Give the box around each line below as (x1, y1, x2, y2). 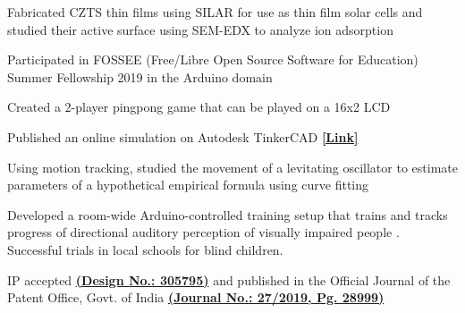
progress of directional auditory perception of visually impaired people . (7, 223, 400, 241)
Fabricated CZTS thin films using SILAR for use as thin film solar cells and (7, 3, 423, 21)
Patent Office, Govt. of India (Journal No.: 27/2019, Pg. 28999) (7, 288, 385, 307)
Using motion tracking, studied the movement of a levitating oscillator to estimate (7, 157, 458, 176)
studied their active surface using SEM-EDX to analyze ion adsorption (7, 20, 393, 38)
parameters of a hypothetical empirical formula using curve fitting (7, 175, 369, 194)
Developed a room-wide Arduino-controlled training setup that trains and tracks (7, 205, 448, 224)
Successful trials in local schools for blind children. (7, 240, 283, 258)
